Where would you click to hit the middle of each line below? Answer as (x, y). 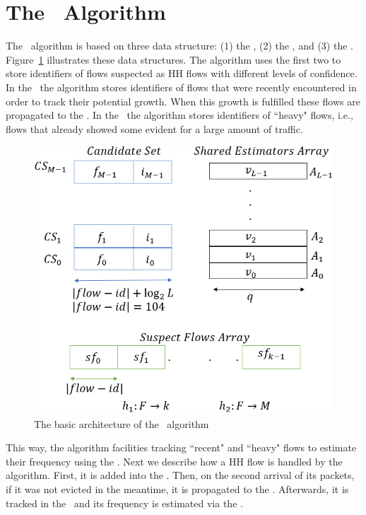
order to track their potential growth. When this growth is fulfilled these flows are (183, 101)
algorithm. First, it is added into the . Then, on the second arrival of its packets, (180, 475)
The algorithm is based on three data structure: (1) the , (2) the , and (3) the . (179, 46)
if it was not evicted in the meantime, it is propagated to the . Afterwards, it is (177, 488)
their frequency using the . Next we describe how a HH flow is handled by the (174, 461)
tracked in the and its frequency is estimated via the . (124, 503)
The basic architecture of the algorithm (122, 423)
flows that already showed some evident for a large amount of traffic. (154, 128)
